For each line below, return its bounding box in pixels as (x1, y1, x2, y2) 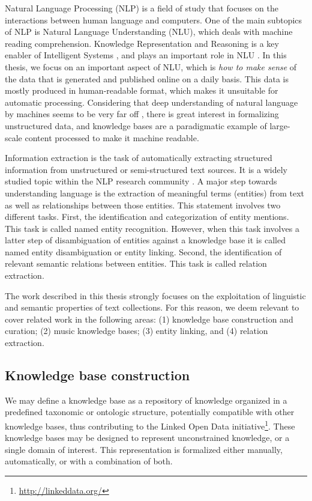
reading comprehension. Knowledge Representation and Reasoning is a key (5, 37, 279, 49)
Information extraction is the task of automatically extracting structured (5, 151, 272, 164)
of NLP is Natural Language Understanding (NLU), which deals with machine (5, 25, 293, 38)
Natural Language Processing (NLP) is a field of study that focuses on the (5, 2, 278, 14)
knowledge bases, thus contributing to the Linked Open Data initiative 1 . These (5, 418, 295, 432)
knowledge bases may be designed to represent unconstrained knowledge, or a (5, 431, 290, 444)
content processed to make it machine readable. (25, 131, 199, 144)
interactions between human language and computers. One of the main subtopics (5, 13, 302, 26)
